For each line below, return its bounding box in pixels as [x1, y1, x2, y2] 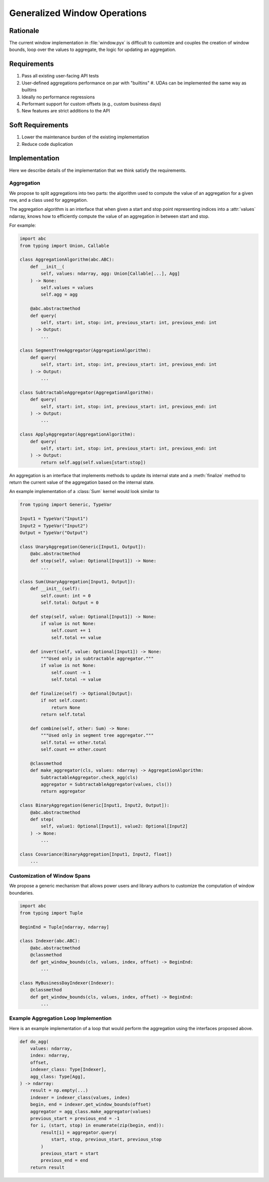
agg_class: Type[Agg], [30, 1074, 86, 1079]
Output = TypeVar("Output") [19, 530, 88, 536]
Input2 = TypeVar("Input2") [19, 523, 88, 529]
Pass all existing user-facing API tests [21, 73, 99, 79]
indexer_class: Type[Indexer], [30, 1067, 107, 1073]
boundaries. [9, 890, 34, 896]
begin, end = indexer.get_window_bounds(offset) [30, 1102, 151, 1108]
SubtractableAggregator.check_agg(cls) [40, 774, 138, 780]
